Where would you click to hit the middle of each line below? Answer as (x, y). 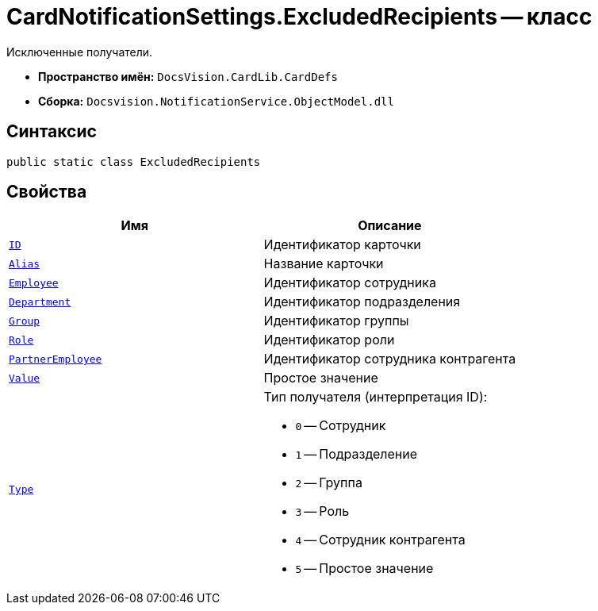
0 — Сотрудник (341, 426)
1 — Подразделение (356, 454)
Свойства (47, 192)
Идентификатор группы (336, 321)
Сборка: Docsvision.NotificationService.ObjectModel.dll (216, 101)
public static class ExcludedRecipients (134, 161)
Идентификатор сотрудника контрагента (390, 359)
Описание (390, 226)
